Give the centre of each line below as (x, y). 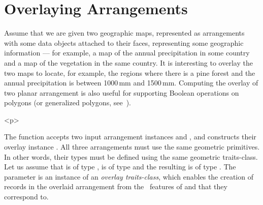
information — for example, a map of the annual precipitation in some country (127, 53)
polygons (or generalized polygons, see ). (68, 102)
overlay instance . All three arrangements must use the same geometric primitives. (132, 147)
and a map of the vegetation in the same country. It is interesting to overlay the (128, 62)
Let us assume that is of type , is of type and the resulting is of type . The (120, 167)
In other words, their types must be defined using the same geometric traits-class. (131, 156)
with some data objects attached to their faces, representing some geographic (124, 42)
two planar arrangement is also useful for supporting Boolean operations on (122, 92)
